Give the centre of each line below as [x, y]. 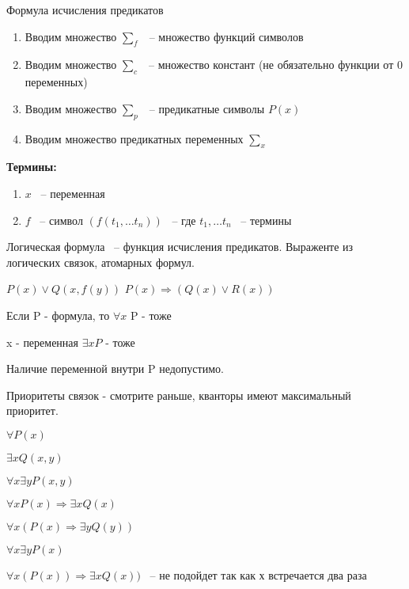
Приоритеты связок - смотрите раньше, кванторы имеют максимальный [179, 395]
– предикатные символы [207, 108]
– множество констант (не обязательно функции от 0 [276, 65]
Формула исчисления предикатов [85, 9]
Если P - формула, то [58, 315]
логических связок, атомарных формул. [100, 262]
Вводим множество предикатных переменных [134, 138]
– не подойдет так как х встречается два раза [258, 574]
